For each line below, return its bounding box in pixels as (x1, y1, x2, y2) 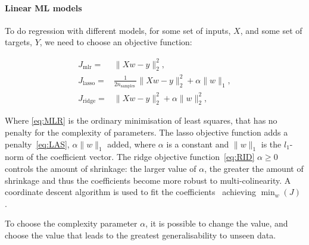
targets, (5, 36, 33, 48)
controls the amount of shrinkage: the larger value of (5, 162, 196, 174)
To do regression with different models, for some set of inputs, (5, 24, 231, 36)
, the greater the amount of (204, 162, 304, 174)
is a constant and (166, 137, 229, 150)
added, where (107, 137, 156, 150)
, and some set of (240, 24, 302, 36)
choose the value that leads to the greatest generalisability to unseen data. (5, 228, 276, 241)
